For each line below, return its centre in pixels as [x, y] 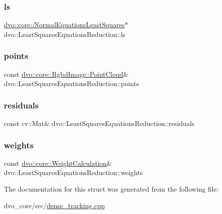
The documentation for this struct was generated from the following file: [111, 189]
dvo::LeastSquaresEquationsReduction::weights [73, 172]
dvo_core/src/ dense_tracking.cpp [54, 205]
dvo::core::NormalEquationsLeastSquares [64, 25]
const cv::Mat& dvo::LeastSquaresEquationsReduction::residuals [99, 123]
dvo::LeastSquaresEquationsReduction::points [71, 83]
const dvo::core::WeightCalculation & [58, 163]
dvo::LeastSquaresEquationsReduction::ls [65, 34]
